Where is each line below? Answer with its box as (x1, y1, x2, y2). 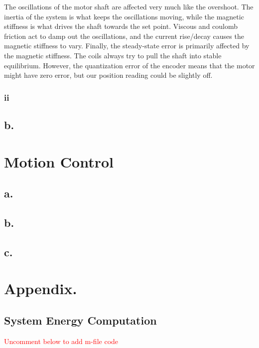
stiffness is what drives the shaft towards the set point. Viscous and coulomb (4, 21, 238, 31)
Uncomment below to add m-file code (4, 336, 119, 346)
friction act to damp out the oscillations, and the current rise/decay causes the (4, 30, 244, 41)
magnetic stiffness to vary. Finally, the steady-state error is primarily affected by (4, 40, 250, 51)
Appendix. (4, 278, 77, 299)
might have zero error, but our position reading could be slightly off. (4, 70, 213, 80)
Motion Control (4, 151, 114, 172)
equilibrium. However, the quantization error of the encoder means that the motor (4, 60, 255, 70)
